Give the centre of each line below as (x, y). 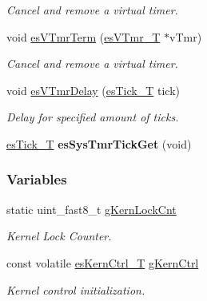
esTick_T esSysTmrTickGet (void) (99, 143)
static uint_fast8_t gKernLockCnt (92, 209)
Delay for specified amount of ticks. (93, 117)
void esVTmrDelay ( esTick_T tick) (93, 90)
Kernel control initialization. (76, 289)
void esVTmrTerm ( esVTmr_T (84, 36)
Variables (37, 179)
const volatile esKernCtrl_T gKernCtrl (103, 262)
